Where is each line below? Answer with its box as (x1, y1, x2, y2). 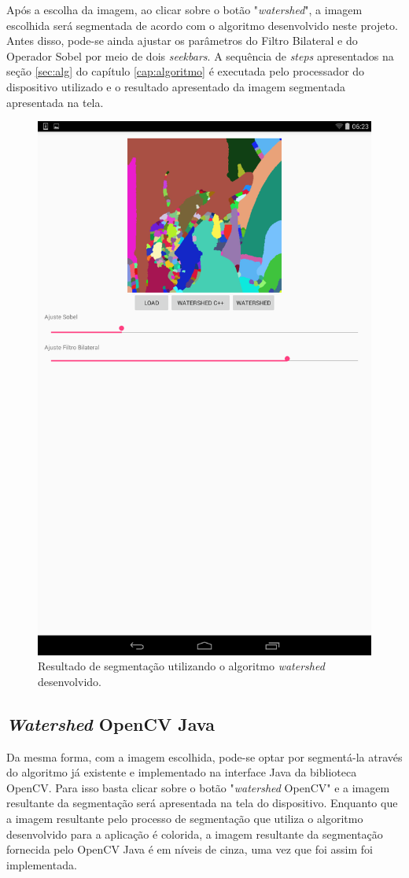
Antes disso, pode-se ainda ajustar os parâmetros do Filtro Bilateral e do (6, 32, 358, 49)
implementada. (6, 856, 77, 872)
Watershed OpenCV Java (6, 711, 215, 736)
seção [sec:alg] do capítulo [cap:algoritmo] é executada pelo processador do (6, 63, 365, 79)
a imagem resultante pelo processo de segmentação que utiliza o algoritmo (6, 810, 363, 826)
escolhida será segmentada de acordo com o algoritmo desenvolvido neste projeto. (6, 17, 398, 33)
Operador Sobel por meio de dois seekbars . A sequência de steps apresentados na (6, 47, 394, 64)
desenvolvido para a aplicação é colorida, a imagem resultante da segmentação (6, 825, 383, 842)
